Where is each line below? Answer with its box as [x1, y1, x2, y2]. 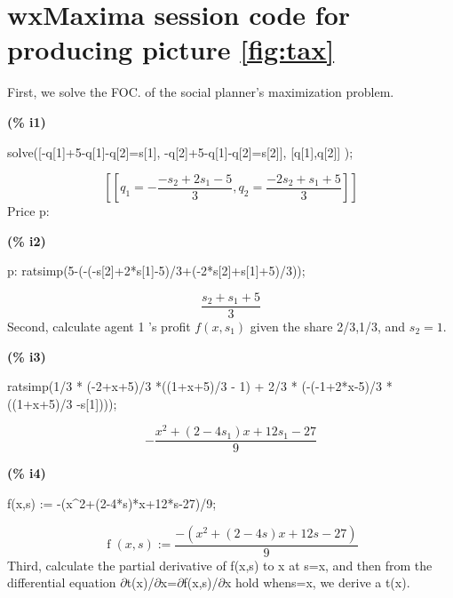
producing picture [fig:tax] [7, 31, 335, 68]
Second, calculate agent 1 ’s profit [7, 316, 191, 335]
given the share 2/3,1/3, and [250, 316, 406, 335]
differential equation [7, 573, 116, 592]
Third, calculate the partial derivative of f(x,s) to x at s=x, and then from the [7, 555, 433, 574]
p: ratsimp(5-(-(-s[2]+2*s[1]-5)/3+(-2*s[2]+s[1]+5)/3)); [7, 261, 306, 280]
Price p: [7, 202, 50, 220]
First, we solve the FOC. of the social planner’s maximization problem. [7, 83, 394, 101]
